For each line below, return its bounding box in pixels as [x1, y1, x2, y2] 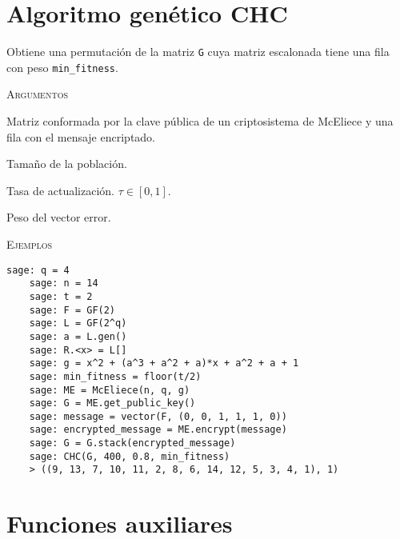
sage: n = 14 [29, 277, 98, 289]
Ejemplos [6, 236, 53, 252]
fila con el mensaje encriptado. [6, 128, 156, 145]
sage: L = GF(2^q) [29, 317, 127, 329]
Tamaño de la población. [6, 155, 127, 172]
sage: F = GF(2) [29, 304, 116, 316]
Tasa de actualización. [6, 182, 115, 198]
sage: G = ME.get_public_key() [29, 397, 196, 409]
